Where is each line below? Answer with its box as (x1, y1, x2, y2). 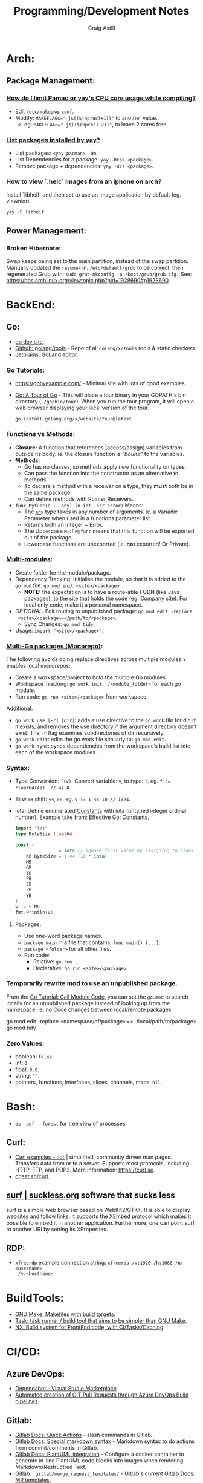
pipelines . (14, 1398, 40, 1405)
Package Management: (6, 76, 95, 86)
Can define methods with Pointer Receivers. (24, 495, 134, 503)
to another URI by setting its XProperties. (6, 1225, 108, 1233)
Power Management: (6, 226, 86, 236)
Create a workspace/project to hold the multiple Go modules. (14, 674, 167, 681)
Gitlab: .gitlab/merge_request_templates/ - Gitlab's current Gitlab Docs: (14, 1470, 195, 1477)
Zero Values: (6, 1039, 45, 1048)
